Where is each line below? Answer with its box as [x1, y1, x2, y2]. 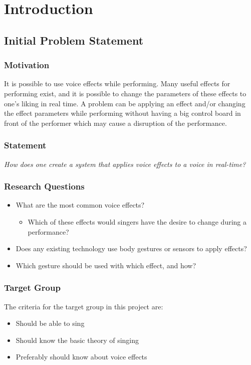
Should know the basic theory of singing [16, 334, 139, 345]
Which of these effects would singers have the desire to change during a [28, 216, 246, 227]
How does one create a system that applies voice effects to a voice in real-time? [4, 158, 246, 169]
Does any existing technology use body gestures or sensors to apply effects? [16, 243, 247, 254]
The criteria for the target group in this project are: [4, 301, 163, 311]
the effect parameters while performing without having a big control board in [4, 108, 241, 118]
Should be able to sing [16, 318, 85, 328]
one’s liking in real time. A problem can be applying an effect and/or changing [4, 98, 245, 108]
